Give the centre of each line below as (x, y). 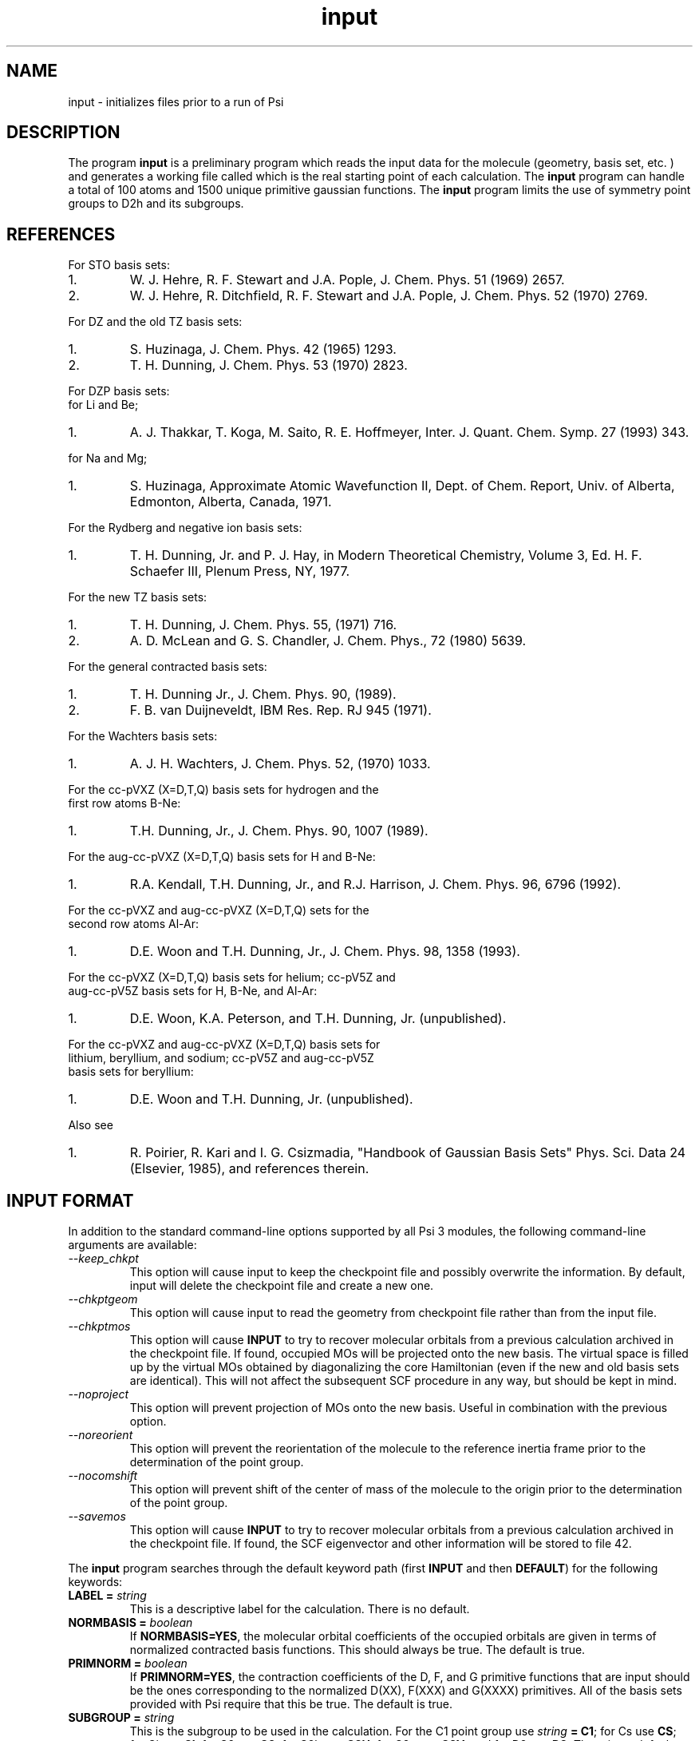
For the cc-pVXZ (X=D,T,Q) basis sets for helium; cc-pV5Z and (232, 978)
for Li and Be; (103, 405)
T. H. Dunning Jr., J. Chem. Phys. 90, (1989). (263, 694)
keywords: (95, 1582)
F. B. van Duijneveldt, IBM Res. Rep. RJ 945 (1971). (280, 710)
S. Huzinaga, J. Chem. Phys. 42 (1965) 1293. (263, 349)
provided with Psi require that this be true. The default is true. (291, 1704)
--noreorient (101, 1435)
